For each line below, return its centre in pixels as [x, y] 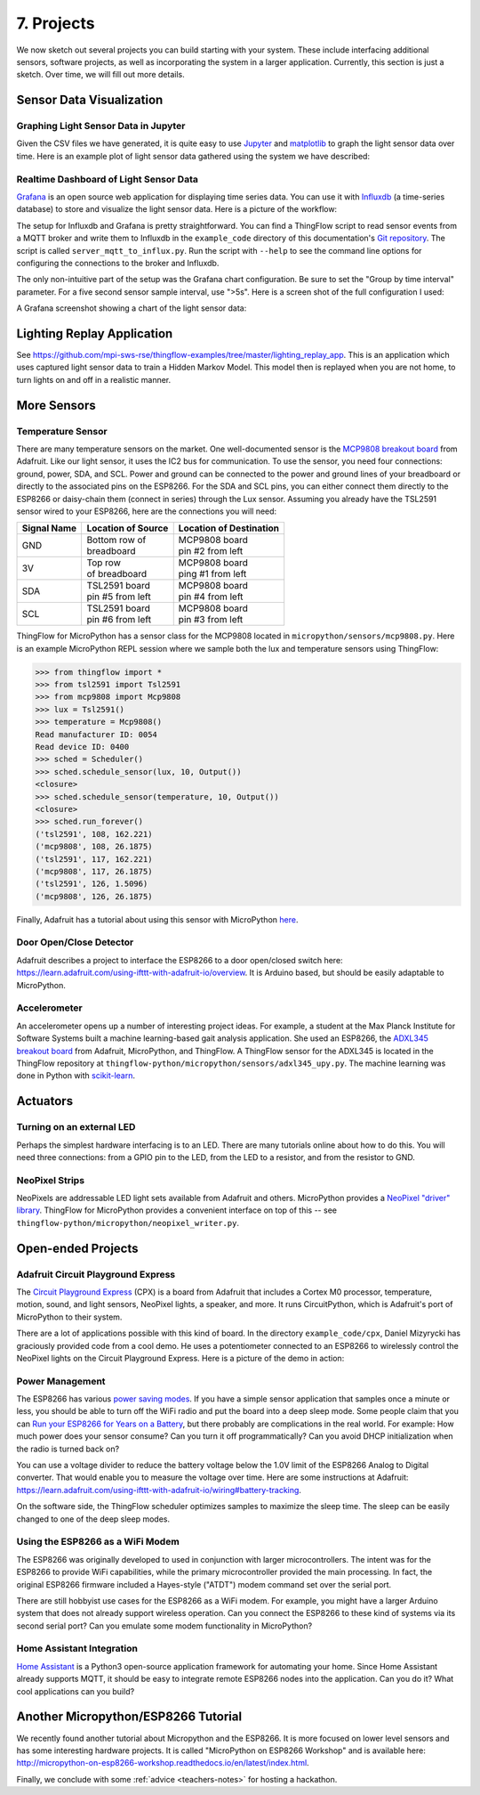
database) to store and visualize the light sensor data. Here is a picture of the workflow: [177, 209]
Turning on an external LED [76, 1127]
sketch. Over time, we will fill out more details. [101, 75]
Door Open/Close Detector [75, 942]
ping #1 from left [212, 574]
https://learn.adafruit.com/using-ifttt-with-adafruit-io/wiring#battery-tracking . [159, 1490]
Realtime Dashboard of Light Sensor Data [108, 179]
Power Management [61, 1381]
